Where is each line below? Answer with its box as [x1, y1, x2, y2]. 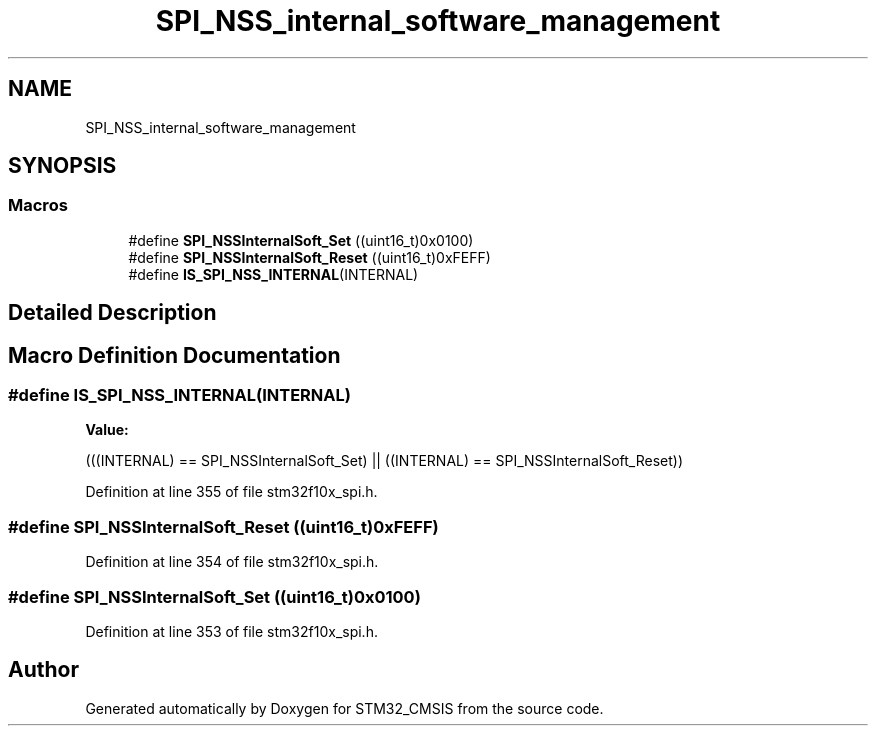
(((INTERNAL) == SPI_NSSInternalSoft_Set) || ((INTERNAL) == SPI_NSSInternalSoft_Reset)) [85, 452, 684, 470]
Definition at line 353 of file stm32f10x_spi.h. [85, 622, 378, 640]
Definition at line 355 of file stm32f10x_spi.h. [85, 483, 378, 501]
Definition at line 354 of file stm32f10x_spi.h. [85, 553, 379, 571]
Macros [8, 195, 68, 216]
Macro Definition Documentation [8, 342, 341, 368]
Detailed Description [8, 300, 217, 326]
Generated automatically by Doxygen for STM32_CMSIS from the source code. [85, 699, 604, 717]
